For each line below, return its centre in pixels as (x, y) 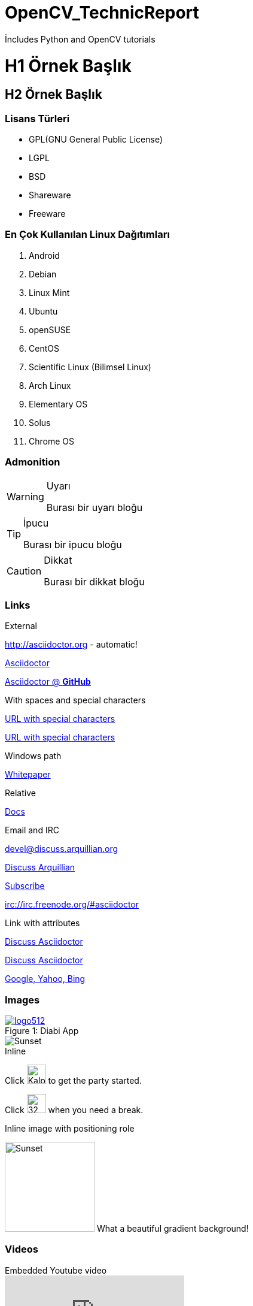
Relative (20, 793)
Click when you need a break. (74, 1110)
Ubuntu (43, 311)
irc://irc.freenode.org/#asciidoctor (72, 905)
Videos (22, 1249)
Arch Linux (50, 385)
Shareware (50, 195)
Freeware (47, 214)
